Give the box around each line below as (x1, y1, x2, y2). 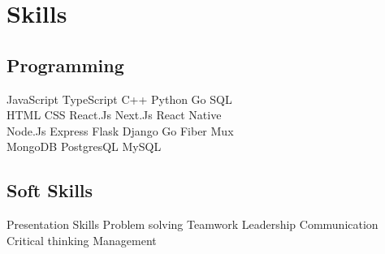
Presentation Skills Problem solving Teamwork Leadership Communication (6, 216, 379, 233)
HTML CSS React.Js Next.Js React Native (6, 106, 222, 123)
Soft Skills (6, 178, 93, 203)
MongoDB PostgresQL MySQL (6, 138, 162, 155)
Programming (6, 52, 124, 77)
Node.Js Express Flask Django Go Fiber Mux (6, 122, 234, 139)
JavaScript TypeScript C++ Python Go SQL (6, 90, 232, 107)
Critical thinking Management (6, 231, 157, 248)
